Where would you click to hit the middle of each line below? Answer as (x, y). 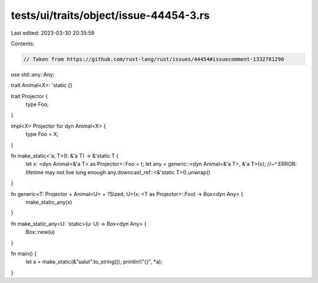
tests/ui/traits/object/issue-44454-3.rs (110, 15)
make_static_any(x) (49, 202)
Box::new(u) (40, 232)
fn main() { (24, 254)
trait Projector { (29, 96)
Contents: (23, 44)
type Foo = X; (42, 134)
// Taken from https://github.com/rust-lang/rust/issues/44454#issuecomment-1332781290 (154, 59)
